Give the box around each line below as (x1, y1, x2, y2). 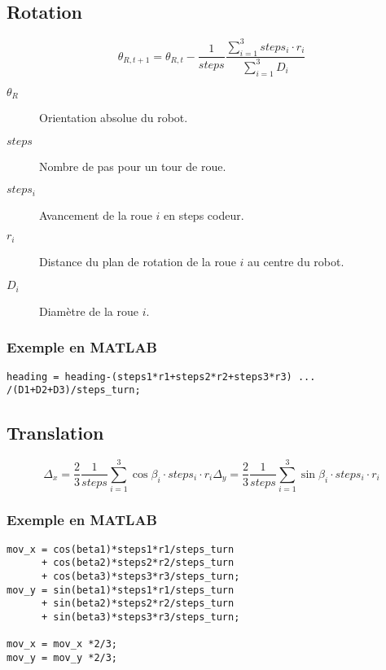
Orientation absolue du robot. (39, 109, 188, 126)
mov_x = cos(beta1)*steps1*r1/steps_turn (7, 543, 235, 555)
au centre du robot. (248, 252, 344, 269)
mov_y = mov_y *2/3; (7, 651, 118, 663)
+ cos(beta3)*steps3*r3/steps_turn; (41, 570, 240, 582)
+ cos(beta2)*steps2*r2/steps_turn (41, 557, 235, 569)
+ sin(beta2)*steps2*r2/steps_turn (41, 598, 235, 610)
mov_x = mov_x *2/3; (7, 638, 118, 650)
